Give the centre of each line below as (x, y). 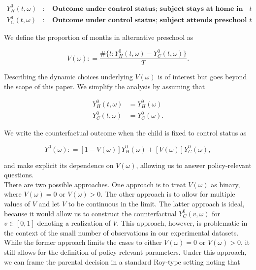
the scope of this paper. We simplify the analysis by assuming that (105, 86)
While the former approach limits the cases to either (83, 242)
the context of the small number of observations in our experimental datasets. (121, 232)
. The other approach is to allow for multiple (168, 194)
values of (17, 203)
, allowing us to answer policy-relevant (194, 165)
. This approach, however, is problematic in (182, 223)
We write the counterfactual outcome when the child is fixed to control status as (125, 133)
